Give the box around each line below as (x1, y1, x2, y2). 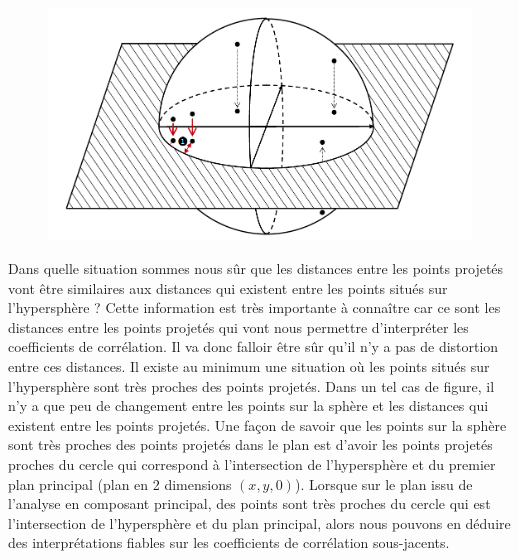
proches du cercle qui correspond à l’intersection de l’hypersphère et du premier (8, 454, 496, 475)
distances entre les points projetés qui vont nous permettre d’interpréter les (8, 316, 469, 337)
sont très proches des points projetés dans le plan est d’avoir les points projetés (8, 434, 493, 455)
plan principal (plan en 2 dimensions (8, 473, 232, 494)
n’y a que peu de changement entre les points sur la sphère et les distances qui (8, 395, 489, 416)
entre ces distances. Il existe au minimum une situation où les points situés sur (8, 356, 490, 377)
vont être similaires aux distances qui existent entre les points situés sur (8, 277, 448, 298)
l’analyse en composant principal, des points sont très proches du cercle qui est (8, 493, 491, 514)
